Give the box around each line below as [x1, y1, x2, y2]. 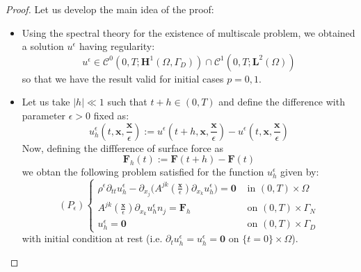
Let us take [22, 94, 70, 109]
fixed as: [93, 108, 129, 122]
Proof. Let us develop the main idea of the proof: [6, 2, 214, 16]
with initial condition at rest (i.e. [22, 231, 163, 246]
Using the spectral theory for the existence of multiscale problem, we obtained [22, 25, 355, 40]
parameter [22, 108, 66, 122]
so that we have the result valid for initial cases [22, 71, 224, 85]
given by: [280, 164, 319, 179]
